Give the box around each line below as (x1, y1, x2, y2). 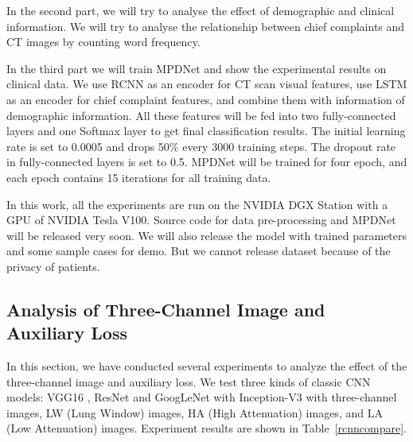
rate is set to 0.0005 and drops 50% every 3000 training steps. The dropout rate (6, 138, 396, 154)
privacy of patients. (6, 258, 100, 274)
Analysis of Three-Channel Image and (6, 297, 325, 321)
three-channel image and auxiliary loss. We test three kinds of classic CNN (6, 373, 371, 390)
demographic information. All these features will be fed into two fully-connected (6, 107, 396, 123)
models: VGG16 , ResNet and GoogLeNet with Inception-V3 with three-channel (6, 389, 397, 405)
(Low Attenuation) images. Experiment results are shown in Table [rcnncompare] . (6, 420, 407, 436)
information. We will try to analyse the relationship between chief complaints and (6, 17, 405, 34)
